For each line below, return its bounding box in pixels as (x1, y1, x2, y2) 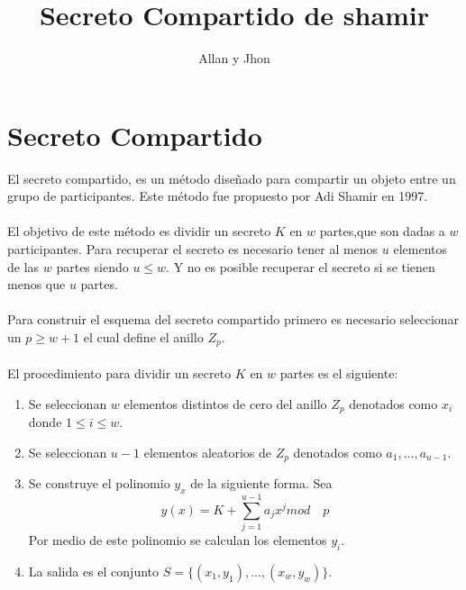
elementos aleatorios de (143, 442, 271, 461)
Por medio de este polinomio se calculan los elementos (28, 531, 327, 549)
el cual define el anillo (83, 328, 204, 346)
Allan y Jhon (198, 49, 270, 68)
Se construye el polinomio (28, 474, 170, 493)
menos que (7, 275, 66, 294)
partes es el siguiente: (279, 364, 398, 383)
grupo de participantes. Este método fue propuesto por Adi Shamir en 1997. (7, 186, 428, 205)
